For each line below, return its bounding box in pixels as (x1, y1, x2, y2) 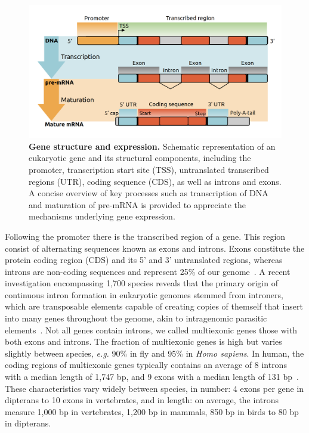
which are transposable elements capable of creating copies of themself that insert (5, 300, 303, 313)
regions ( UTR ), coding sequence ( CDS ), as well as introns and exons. (29, 175, 282, 187)
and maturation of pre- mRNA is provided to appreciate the (29, 198, 246, 211)
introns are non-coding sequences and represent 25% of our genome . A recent (5, 265, 291, 277)
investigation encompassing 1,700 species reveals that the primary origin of (5, 277, 278, 289)
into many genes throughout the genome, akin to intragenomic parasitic (5, 312, 267, 324)
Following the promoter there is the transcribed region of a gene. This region (5, 230, 286, 242)
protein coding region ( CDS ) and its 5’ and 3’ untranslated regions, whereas (5, 253, 283, 266)
